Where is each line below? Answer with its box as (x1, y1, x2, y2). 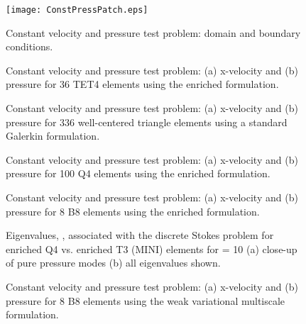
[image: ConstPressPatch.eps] (6, 5, 148, 15)
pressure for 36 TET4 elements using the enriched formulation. (6, 77, 279, 91)
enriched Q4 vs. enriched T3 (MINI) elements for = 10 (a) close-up (6, 241, 297, 256)
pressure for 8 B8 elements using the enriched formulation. (6, 203, 260, 218)
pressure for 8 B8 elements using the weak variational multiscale (6, 293, 285, 308)
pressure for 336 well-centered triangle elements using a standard (6, 114, 288, 129)
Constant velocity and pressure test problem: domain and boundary (6, 25, 301, 40)
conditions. (6, 39, 53, 54)
